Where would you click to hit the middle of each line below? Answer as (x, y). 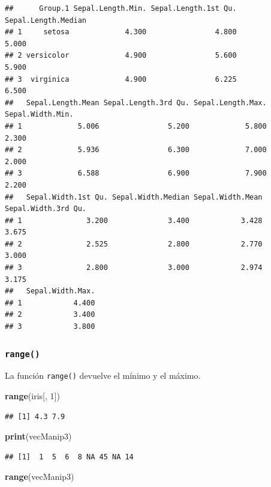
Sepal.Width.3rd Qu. (46, 209)
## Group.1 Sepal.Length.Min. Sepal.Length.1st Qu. (121, 8)
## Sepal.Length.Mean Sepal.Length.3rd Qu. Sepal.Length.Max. (136, 103)
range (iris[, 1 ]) (32, 396)
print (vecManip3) (38, 436)
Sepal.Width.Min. (39, 115)
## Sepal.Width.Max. (50, 291)
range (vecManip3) (40, 476)
